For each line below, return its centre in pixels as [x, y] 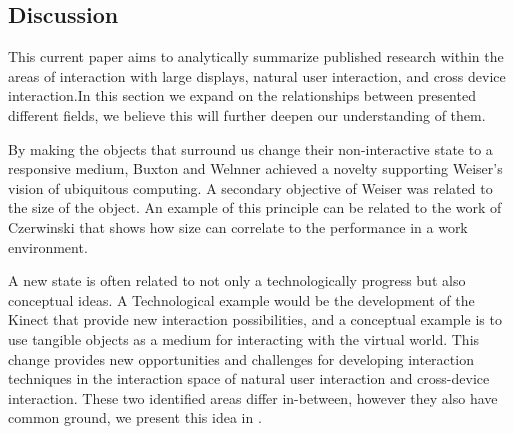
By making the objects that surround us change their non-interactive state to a [250, 148]
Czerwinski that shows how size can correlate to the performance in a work [238, 226]
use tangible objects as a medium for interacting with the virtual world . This [244, 338]
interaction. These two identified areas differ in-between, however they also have [253, 397]
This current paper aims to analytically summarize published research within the [256, 56]
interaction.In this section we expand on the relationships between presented [242, 95]
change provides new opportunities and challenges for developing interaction [241, 358]
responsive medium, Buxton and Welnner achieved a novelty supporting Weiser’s [255, 168]
